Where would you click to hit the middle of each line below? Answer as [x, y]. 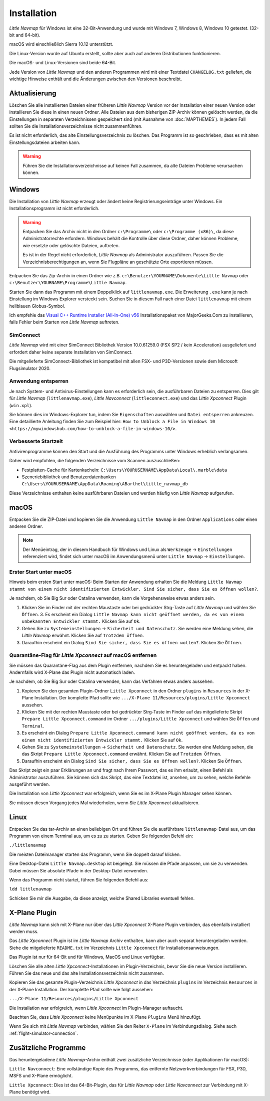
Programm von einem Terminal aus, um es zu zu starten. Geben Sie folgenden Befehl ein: [101, 836]
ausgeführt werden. [29, 784]
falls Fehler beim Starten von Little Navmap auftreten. [64, 322]
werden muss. [24, 932]
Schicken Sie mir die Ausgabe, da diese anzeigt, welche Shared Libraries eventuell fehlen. [102, 898]
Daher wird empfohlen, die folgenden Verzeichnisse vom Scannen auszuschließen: [95, 461]
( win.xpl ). [21, 405]
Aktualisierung [33, 93]
